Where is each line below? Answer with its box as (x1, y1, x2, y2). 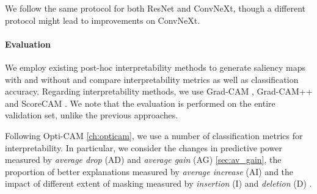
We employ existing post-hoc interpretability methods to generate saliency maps (5, 60, 306, 73)
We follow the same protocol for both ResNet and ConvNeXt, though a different (5, 2, 306, 14)
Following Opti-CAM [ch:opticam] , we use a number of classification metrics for (5, 129, 303, 142)
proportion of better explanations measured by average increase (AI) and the (5, 165, 294, 178)
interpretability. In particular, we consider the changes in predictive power (5, 141, 282, 154)
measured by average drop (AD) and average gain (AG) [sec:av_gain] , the (5, 153, 282, 166)
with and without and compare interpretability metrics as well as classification (5, 73, 299, 85)
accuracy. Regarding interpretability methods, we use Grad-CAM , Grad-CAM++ (5, 85, 313, 98)
